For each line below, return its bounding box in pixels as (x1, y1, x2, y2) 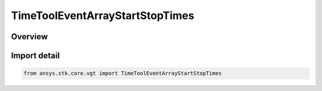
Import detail (11, 51, 60, 61)
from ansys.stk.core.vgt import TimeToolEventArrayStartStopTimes (23, 70, 222, 77)
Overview (11, 32, 48, 42)
